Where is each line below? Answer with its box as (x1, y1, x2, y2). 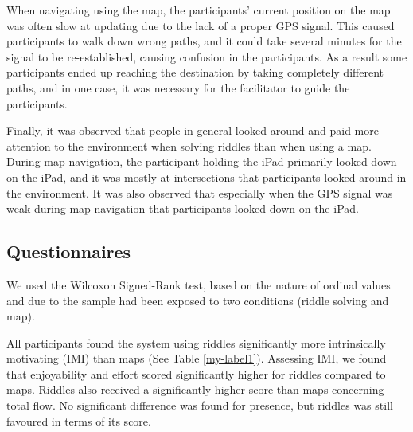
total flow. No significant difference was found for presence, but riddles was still (6, 397, 393, 414)
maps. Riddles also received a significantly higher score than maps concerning (6, 381, 384, 398)
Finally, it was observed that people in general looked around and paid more (6, 122, 379, 139)
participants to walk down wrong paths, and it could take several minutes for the (6, 33, 402, 49)
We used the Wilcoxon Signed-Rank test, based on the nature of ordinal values (6, 276, 391, 293)
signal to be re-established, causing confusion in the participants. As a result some (6, 48, 407, 65)
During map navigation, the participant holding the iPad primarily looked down (6, 153, 397, 170)
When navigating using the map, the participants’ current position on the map (6, 2, 391, 18)
